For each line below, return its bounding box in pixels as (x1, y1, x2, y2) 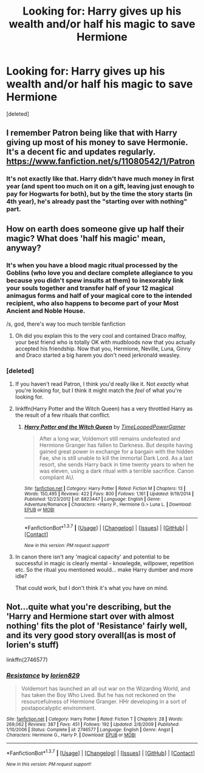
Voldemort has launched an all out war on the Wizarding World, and (21, 685, 191, 692)
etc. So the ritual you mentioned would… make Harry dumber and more (15, 566, 193, 573)
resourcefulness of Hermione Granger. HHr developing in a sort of (21, 698, 187, 705)
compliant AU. (39, 474, 75, 481)
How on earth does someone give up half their (6, 224, 185, 234)
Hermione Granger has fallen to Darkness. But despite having (39, 442, 193, 449)
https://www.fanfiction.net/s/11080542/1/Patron (6, 156, 195, 167)
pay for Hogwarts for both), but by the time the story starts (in (6, 190, 193, 198)
